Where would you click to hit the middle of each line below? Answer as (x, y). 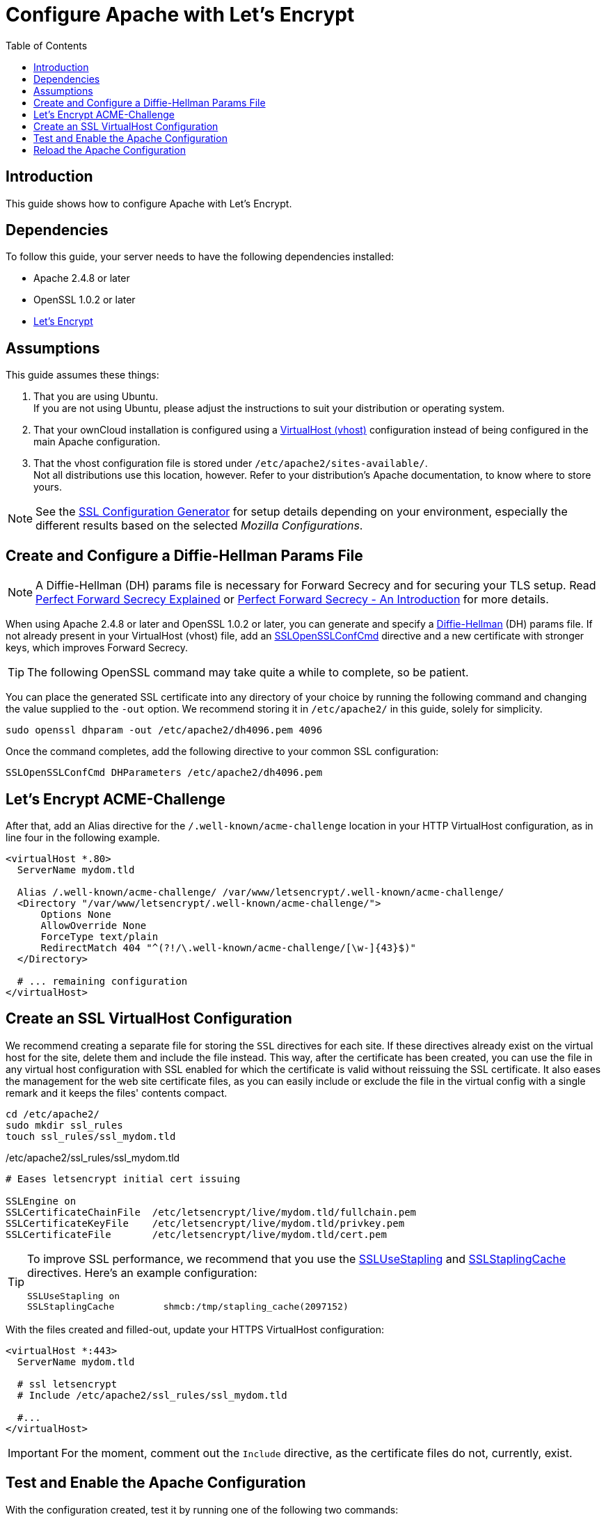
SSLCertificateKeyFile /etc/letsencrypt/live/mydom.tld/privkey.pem (205, 1223)
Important (33, 1453)
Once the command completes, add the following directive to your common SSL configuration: (222, 752)
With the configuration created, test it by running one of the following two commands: (202, 1509)
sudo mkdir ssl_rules (64, 1125)
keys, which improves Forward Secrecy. (97, 648)
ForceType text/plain (99, 936)
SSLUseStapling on (74, 1296)
